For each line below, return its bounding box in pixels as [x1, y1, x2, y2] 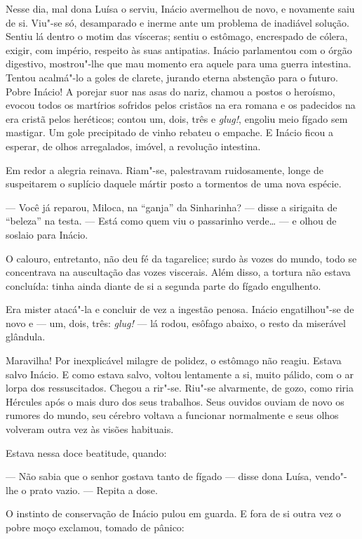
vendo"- [314, 469, 347, 484]
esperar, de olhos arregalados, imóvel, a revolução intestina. [6, 138, 261, 153]
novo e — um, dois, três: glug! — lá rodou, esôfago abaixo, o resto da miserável [6, 315, 346, 330]
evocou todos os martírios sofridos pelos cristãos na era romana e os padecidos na [6, 98, 356, 112]
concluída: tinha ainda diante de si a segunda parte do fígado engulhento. [6, 278, 321, 293]
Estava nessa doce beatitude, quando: [6, 445, 167, 460]
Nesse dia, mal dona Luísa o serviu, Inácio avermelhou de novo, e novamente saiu [6, 1, 355, 15]
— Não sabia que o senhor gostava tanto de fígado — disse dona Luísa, [6, 469, 312, 484]
